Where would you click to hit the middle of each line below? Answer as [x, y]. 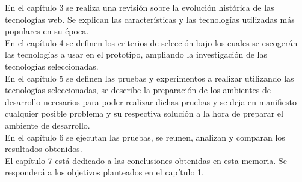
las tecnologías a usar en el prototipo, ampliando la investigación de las [136, 54]
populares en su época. [47, 31]
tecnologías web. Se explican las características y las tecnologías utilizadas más [150, 19]
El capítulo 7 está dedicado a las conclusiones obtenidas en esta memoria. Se [146, 160]
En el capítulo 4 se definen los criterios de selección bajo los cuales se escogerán [151, 42]
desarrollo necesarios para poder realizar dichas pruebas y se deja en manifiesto [151, 101]
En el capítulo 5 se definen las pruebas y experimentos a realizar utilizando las [149, 78]
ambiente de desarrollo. [48, 125]
